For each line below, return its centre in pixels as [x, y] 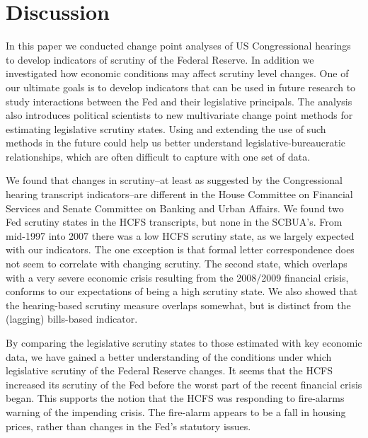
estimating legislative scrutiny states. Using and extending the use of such [166, 128]
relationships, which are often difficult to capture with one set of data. [158, 156]
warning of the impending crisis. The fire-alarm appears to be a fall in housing [176, 411]
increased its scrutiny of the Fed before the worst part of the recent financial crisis [184, 384]
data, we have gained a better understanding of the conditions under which [169, 356]
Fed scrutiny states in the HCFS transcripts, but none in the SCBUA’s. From [174, 222]
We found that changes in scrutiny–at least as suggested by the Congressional [174, 180]
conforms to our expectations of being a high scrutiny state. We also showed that [182, 291]
